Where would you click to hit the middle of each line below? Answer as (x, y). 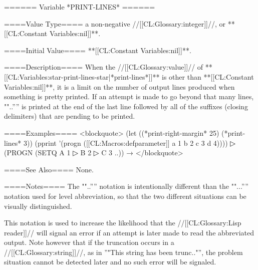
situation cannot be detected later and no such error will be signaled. (110, 262)
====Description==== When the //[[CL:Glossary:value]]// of (104, 67)
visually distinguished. (38, 206)
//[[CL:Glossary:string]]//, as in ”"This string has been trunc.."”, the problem (123, 252)
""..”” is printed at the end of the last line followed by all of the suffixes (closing (126, 106)
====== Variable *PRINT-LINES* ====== (80, 7)
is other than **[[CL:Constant (208, 76)
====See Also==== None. (49, 169)
